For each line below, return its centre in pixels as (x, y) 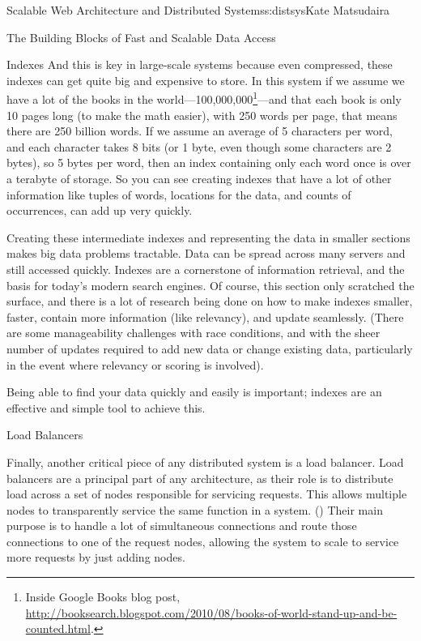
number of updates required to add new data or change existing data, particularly (210, 348)
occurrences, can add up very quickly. (100, 210)
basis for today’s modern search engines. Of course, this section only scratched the (210, 285)
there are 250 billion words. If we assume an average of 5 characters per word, (200, 131)
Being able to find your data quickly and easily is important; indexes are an (194, 392)
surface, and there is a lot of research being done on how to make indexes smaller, (210, 301)
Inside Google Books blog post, (103, 597)
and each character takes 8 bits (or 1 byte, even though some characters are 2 (199, 146)
